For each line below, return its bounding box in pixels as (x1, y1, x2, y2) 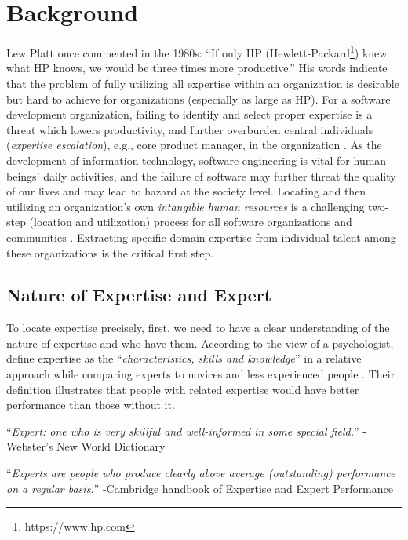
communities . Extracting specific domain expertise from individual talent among (6, 228, 396, 245)
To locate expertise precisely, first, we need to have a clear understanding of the (6, 319, 390, 336)
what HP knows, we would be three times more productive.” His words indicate (6, 60, 388, 76)
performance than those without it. (6, 396, 175, 413)
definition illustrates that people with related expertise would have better (6, 381, 359, 397)
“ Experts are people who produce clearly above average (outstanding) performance (6, 465, 395, 481)
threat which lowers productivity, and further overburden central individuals (6, 121, 373, 137)
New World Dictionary (56, 438, 166, 454)
